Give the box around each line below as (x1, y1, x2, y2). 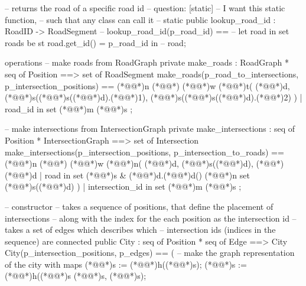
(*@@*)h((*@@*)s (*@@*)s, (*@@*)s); (5, 269, 147, 282)
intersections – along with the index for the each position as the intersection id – (5, 212, 297, 224)
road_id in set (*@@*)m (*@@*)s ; (5, 102, 133, 115)
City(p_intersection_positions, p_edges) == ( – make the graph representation (5, 246, 295, 259)
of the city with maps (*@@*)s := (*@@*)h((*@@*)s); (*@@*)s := (5, 258, 247, 270)
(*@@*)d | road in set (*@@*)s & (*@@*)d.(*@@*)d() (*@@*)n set (5, 168, 250, 181)
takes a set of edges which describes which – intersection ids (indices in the (5, 223, 276, 236)
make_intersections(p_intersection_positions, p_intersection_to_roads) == (5, 145, 284, 158)
